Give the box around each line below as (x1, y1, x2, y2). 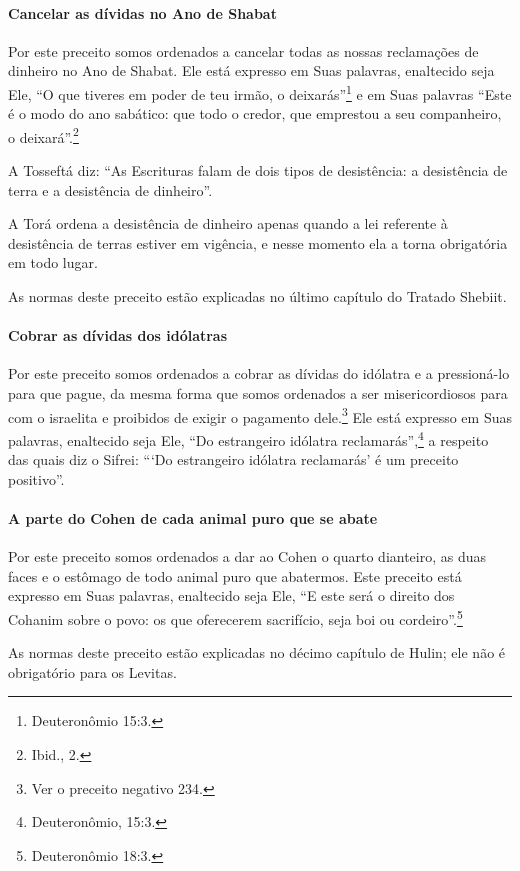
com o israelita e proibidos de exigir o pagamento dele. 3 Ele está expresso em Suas (8, 403, 512, 427)
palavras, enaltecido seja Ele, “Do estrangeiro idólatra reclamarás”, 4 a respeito (8, 426, 489, 450)
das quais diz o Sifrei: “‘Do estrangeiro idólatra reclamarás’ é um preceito (8, 449, 459, 470)
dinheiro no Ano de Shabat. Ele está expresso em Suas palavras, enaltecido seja (8, 60, 495, 81)
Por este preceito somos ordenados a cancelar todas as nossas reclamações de (8, 40, 479, 61)
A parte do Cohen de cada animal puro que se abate (8, 507, 378, 528)
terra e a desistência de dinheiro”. (8, 179, 213, 200)
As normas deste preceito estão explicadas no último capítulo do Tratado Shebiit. (8, 286, 507, 307)
